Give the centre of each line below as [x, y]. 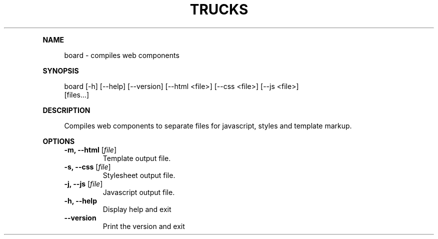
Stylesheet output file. [139, 175]
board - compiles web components [122, 55]
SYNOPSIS [61, 70]
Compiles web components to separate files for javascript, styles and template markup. [208, 125]
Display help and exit [137, 209]
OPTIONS [59, 141]
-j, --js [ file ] [83, 183]
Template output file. [137, 158]
